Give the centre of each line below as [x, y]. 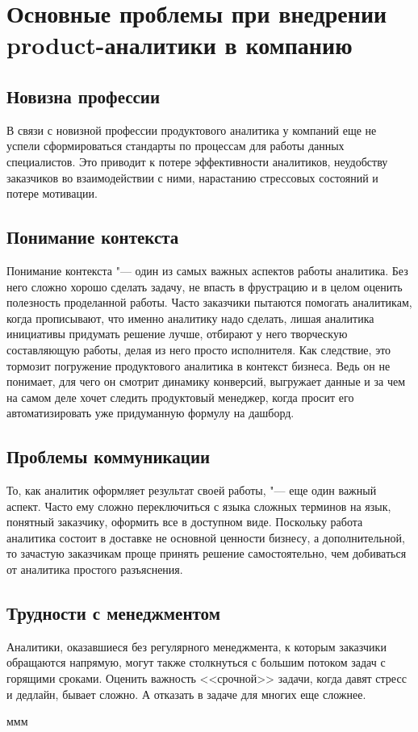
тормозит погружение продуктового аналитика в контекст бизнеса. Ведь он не [199, 365]
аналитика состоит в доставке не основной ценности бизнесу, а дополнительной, [206, 537]
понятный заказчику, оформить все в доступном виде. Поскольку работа [185, 522]
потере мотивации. [52, 193]
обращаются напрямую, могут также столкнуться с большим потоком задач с [196, 662]
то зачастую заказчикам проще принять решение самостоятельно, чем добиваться [207, 553]
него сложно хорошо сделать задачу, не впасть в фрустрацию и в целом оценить [205, 286]
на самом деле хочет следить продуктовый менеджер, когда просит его [180, 397]
